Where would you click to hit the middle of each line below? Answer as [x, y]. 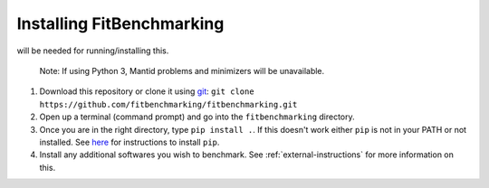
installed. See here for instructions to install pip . [129, 142]
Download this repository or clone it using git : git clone [147, 91]
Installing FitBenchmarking [120, 23]
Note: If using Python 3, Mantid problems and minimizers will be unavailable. [182, 70]
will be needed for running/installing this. [93, 51]
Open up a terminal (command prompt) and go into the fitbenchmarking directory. [197, 117]
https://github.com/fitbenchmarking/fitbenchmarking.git [168, 104]
